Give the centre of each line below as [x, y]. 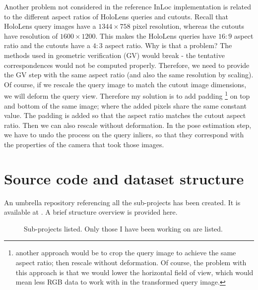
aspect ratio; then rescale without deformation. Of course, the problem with [131, 262]
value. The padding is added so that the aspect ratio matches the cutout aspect [125, 115]
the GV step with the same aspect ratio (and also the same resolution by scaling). [129, 75]
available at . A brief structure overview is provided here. [91, 212]
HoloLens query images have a [50, 26]
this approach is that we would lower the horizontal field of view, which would [134, 272]
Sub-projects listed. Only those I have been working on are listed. [123, 228]
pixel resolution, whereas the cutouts [189, 26]
